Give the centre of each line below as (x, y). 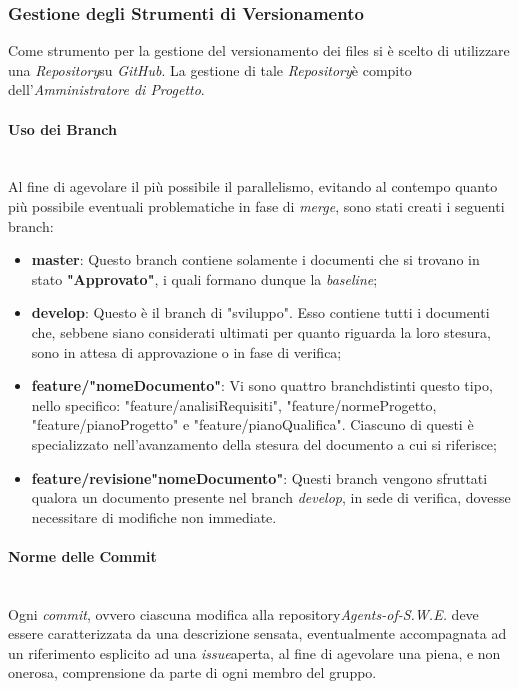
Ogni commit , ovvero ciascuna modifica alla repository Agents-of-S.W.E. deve (243, 613)
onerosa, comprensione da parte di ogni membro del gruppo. (192, 672)
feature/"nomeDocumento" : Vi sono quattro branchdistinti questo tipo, (262, 385)
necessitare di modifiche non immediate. (154, 516)
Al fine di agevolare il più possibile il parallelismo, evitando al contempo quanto (253, 186)
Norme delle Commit (82, 555)
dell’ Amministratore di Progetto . (106, 89)
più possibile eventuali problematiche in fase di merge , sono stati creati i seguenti (256, 205)
